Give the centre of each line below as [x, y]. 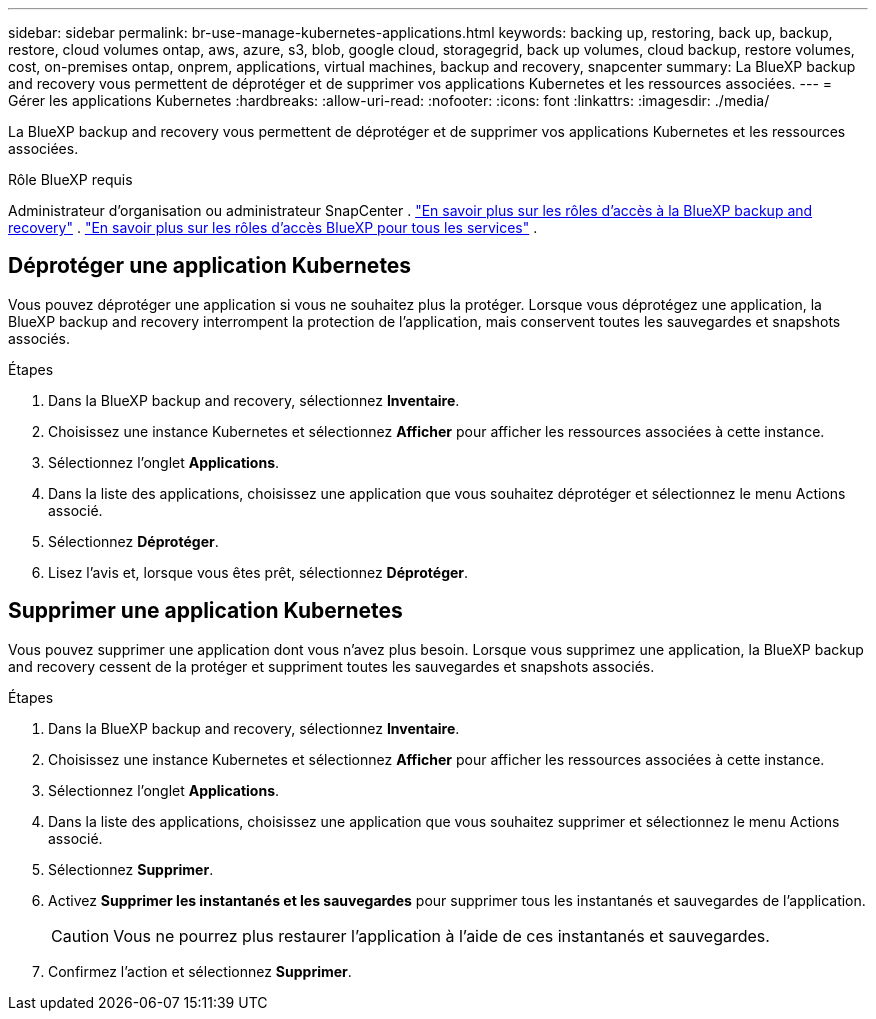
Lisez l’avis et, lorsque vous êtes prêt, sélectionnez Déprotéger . [258, 572]
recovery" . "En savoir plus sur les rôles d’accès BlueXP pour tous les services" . [273, 227]
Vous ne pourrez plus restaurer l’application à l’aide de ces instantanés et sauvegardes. [441, 935]
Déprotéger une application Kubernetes [210, 266]
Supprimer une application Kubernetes [205, 611]
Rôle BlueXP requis [70, 179]
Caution [80, 935]
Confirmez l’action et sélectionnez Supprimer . [200, 971]
